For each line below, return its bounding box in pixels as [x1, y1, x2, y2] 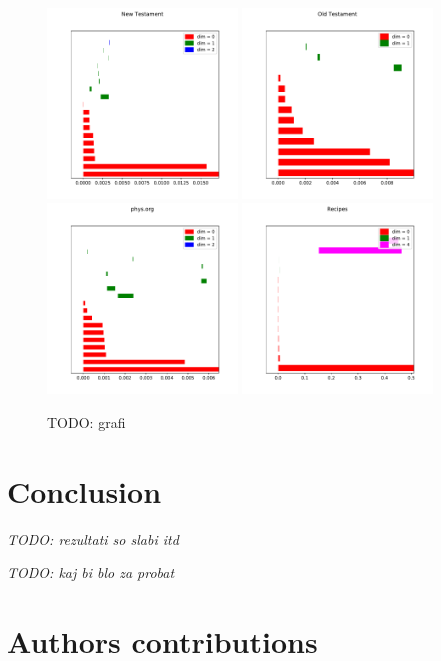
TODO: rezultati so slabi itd [7, 528, 179, 549]
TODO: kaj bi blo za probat [7, 562, 175, 583]
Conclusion [7, 470, 162, 511]
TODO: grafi [47, 411, 126, 432]
